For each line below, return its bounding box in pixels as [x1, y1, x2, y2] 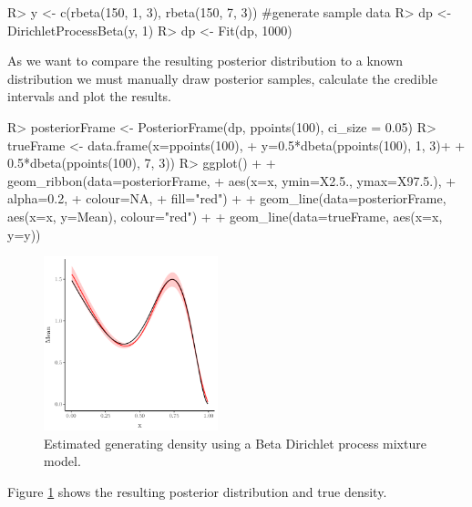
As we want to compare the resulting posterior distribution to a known [7, 51, 404, 70]
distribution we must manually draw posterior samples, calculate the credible [7, 68, 437, 88]
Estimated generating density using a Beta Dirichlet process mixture [44, 433, 426, 452]
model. [44, 451, 81, 471]
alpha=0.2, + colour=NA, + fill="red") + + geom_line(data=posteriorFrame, [7, 189, 446, 208]
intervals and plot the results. [7, 87, 171, 106]
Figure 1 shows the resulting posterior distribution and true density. [7, 481, 387, 501]
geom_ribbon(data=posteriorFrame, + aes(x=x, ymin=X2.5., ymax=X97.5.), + [7, 171, 457, 190]
